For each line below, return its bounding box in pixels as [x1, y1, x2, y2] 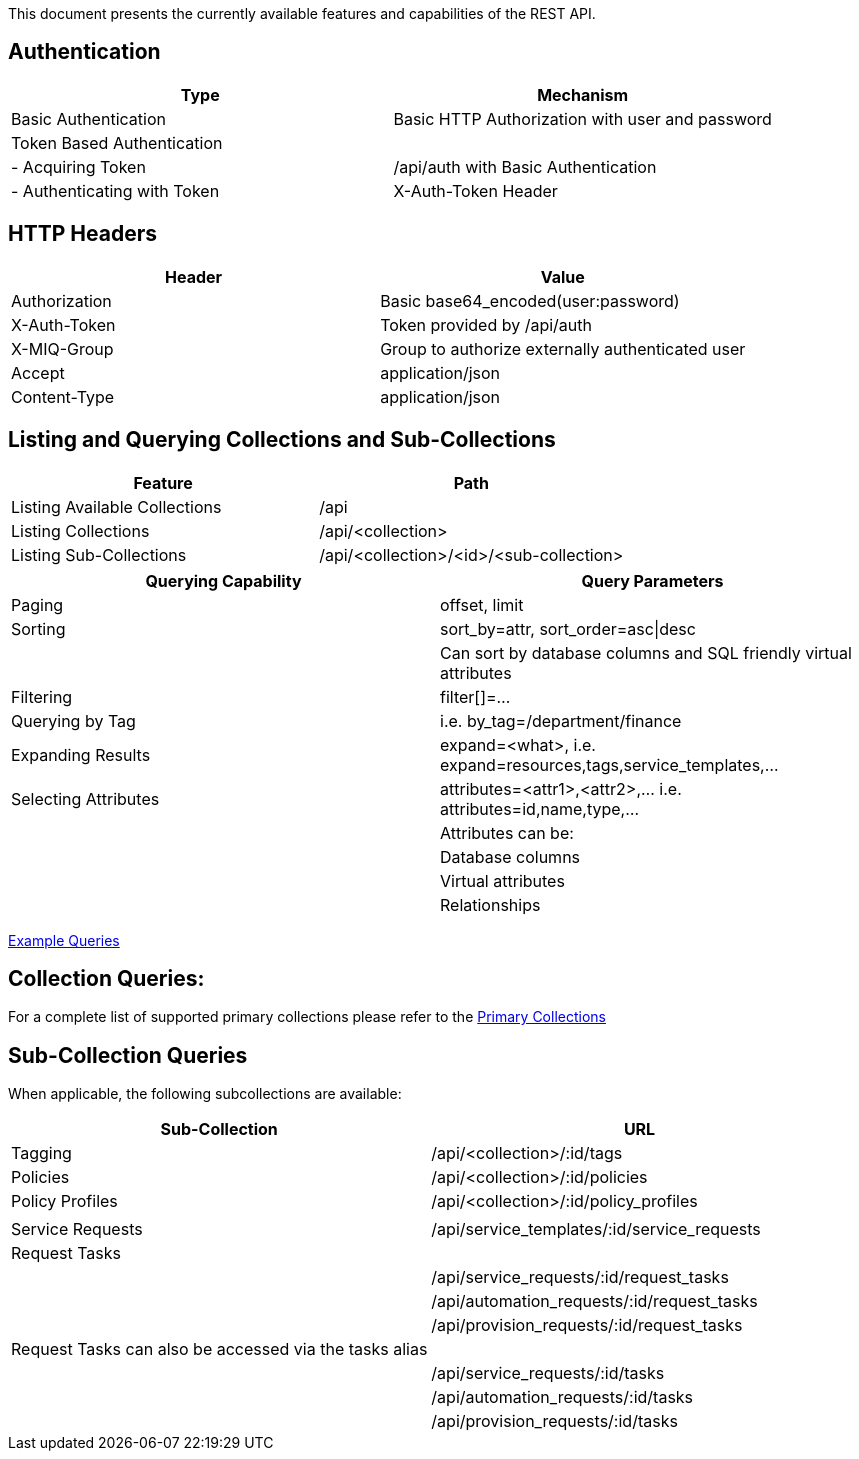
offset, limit [440, 594, 524, 615]
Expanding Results [11, 744, 151, 765]
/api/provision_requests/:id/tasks [431, 1411, 678, 1432]
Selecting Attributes [11, 788, 160, 809]
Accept [11, 362, 65, 383]
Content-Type [11, 386, 115, 407]
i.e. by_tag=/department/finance [440, 710, 682, 731]
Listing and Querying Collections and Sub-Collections [8, 427, 556, 453]
